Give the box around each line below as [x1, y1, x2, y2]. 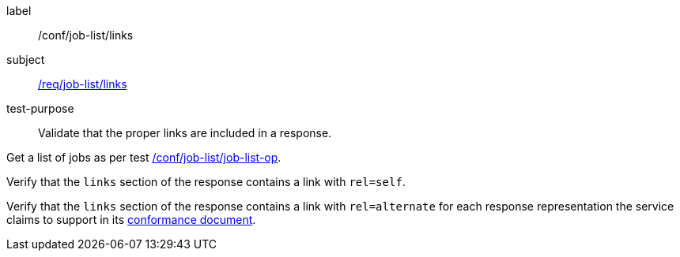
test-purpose [6, 102, 74, 115]
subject [6, 53, 45, 66]
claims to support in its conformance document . [6, 213, 256, 226]
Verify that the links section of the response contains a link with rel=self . [6, 175, 406, 188]
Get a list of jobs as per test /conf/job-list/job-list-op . [6, 151, 281, 164]
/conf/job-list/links [38, 28, 134, 42]
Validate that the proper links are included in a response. [38, 126, 332, 140]
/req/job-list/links [38, 77, 127, 91]
